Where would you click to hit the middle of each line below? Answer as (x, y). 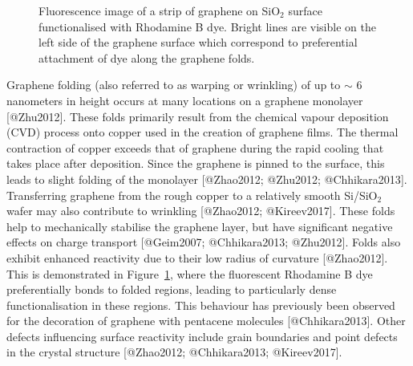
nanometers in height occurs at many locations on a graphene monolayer (185, 100)
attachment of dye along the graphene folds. (147, 57)
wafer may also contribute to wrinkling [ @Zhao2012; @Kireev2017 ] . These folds (201, 211)
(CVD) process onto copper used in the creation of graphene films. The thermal (202, 132)
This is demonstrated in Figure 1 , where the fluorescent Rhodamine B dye (190, 273)
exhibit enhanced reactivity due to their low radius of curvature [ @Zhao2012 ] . (197, 257)
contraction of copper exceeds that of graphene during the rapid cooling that (195, 147)
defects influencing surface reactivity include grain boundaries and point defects (202, 336)
